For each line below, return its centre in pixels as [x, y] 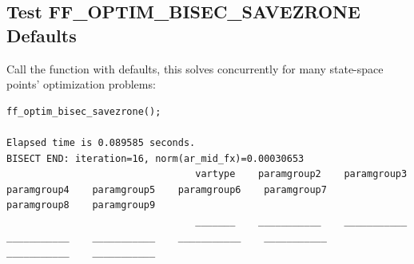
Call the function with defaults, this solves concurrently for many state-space [195, 68]
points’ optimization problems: [81, 84]
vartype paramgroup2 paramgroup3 [301, 174]
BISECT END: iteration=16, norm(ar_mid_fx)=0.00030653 [155, 158]
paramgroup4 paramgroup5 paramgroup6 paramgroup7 [167, 189]
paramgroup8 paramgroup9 [81, 205]
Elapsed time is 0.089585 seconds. [101, 142]
